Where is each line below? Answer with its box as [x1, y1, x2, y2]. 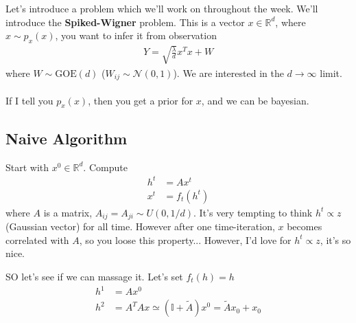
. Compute [83, 159, 128, 174]
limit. [320, 65, 342, 80]
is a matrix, [43, 205, 93, 219]
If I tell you [5, 93, 54, 107]
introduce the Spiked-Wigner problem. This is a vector [5, 14, 245, 29]
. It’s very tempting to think [193, 205, 313, 219]
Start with [5, 159, 49, 174]
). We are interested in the [173, 65, 284, 80]
